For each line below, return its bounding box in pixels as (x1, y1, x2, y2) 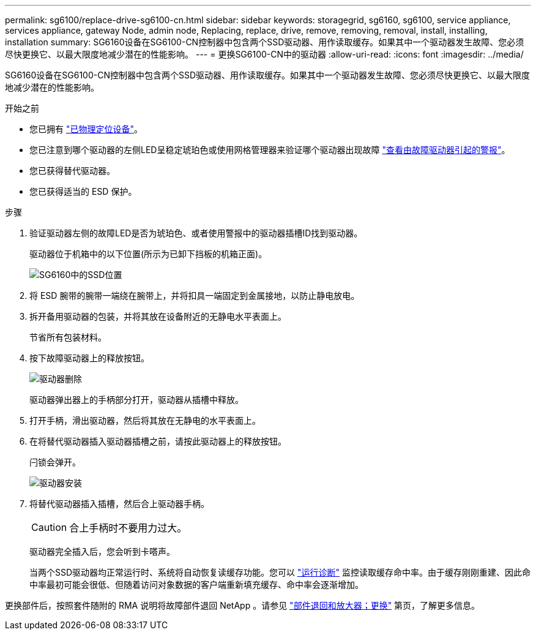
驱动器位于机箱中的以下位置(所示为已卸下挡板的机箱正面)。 (29, 249, 267, 259)
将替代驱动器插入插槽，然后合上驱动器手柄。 (29, 498, 209, 509)
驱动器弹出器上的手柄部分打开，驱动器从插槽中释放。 (29, 394, 244, 405)
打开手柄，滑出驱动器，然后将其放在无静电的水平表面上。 (29, 415, 261, 426)
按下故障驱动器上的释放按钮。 (29, 353, 149, 363)
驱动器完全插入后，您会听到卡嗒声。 (29, 546, 175, 557)
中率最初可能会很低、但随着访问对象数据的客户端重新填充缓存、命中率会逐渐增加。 (29, 579, 363, 590)
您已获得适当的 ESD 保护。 (29, 186, 137, 197)
